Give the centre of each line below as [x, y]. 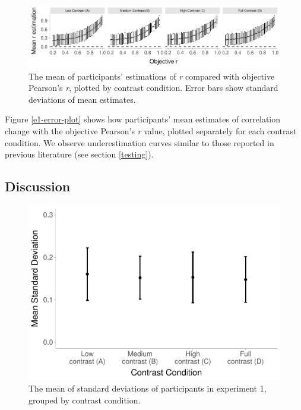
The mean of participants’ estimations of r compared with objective [152, 76]
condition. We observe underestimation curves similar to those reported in [140, 142]
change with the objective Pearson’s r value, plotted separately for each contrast [151, 131]
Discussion [38, 186]
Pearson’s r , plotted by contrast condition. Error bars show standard [153, 88]
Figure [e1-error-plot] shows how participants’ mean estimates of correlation [143, 119]
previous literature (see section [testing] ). [79, 154]
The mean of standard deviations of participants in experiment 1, [148, 388]
